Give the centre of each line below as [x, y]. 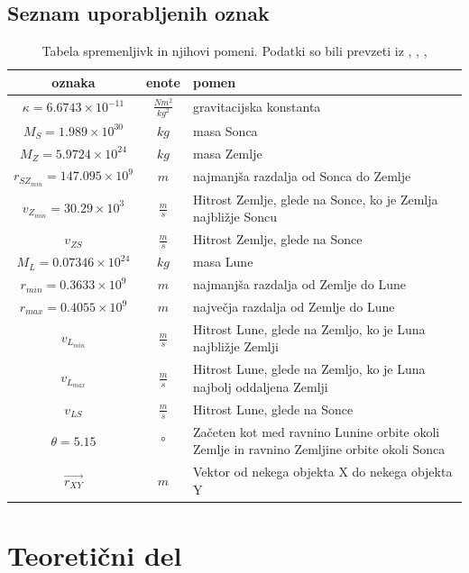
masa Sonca [225, 130]
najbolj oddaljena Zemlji [260, 386]
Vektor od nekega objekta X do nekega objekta [322, 472]
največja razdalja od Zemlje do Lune [294, 306]
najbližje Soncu [234, 217]
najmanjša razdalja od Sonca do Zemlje [302, 176]
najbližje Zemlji [235, 346]
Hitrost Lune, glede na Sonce [273, 409]
